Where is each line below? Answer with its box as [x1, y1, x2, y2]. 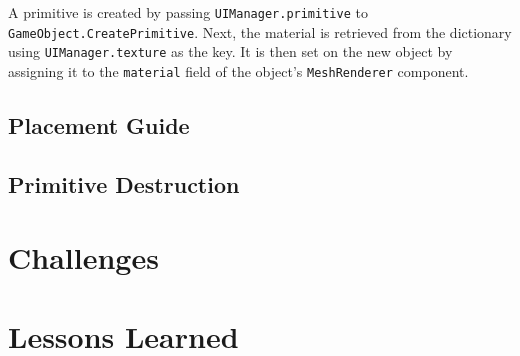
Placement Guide [8, 110, 190, 141]
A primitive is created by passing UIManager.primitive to [8, 2, 368, 22]
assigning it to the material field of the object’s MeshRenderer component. [8, 60, 469, 81]
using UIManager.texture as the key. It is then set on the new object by [8, 41, 453, 62]
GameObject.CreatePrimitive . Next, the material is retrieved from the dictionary [8, 21, 512, 42]
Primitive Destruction [8, 168, 240, 199]
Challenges [8, 237, 159, 278]
